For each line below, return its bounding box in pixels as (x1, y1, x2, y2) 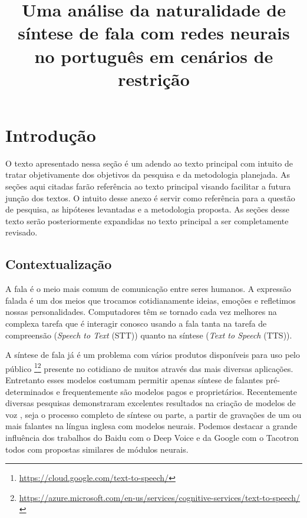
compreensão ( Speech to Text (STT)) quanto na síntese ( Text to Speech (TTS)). (5, 328, 292, 341)
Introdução (5, 122, 96, 147)
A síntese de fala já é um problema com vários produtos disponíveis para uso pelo (5, 348, 301, 361)
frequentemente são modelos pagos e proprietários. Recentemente (62, 385, 297, 397)
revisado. (5, 226, 38, 238)
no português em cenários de (34, 44, 273, 68)
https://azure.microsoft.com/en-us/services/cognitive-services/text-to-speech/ (19, 491, 301, 503)
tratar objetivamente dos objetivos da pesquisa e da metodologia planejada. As (5, 168, 291, 181)
